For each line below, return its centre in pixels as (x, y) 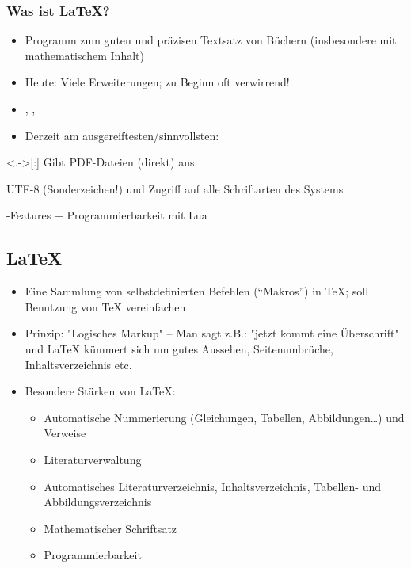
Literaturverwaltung (93, 459)
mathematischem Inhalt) (84, 55)
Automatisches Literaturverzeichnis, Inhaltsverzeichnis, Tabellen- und (212, 486)
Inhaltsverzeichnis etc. (78, 364)
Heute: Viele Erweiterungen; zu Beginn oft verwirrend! (157, 82)
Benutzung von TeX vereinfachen (105, 306)
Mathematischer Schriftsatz (110, 528)
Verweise (65, 433)
